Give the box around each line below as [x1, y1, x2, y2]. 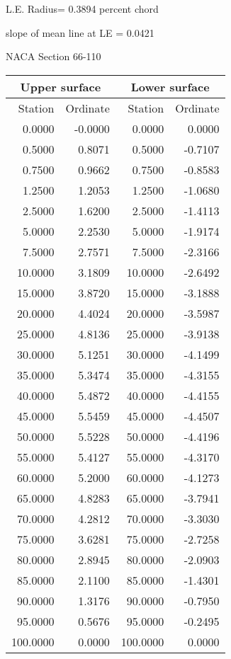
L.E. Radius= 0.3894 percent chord [6, 1, 159, 16]
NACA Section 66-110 [6, 49, 101, 64]
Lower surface [130, 78, 210, 95]
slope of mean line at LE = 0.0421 [6, 25, 154, 40]
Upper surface [20, 78, 101, 95]
